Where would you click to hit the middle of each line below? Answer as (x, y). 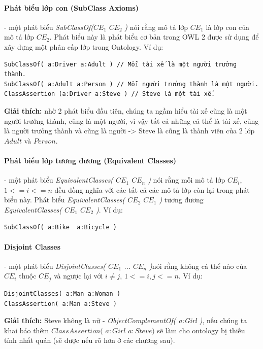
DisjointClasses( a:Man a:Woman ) (62, 293)
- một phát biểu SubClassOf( (49, 27)
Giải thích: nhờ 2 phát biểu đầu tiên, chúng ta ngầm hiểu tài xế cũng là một (126, 110)
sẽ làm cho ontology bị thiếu (201, 330)
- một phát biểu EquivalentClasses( (59, 180)
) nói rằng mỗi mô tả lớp (187, 180)
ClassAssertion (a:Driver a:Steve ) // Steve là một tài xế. (110, 94)
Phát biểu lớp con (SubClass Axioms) (72, 7)
